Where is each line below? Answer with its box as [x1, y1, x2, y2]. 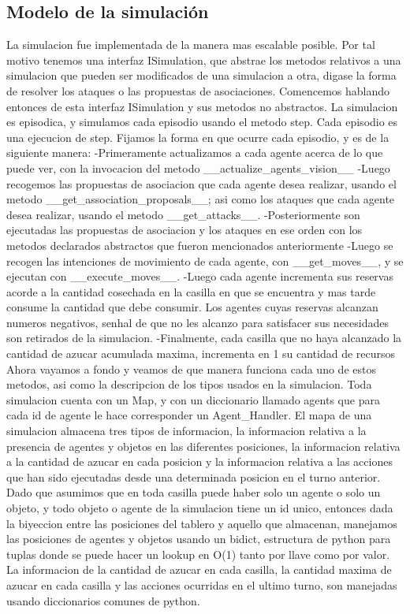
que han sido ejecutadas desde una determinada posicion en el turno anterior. [6, 468, 381, 485]
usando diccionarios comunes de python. [6, 592, 200, 608]
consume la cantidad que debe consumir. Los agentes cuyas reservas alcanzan [6, 299, 378, 315]
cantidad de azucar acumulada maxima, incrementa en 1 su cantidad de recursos [6, 345, 396, 362]
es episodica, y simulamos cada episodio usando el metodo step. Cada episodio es [6, 113, 398, 130]
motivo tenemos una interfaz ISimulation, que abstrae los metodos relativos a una [6, 51, 401, 68]
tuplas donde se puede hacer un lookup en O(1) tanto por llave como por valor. [6, 545, 390, 562]
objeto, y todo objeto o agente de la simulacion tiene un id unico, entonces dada [6, 500, 393, 516]
